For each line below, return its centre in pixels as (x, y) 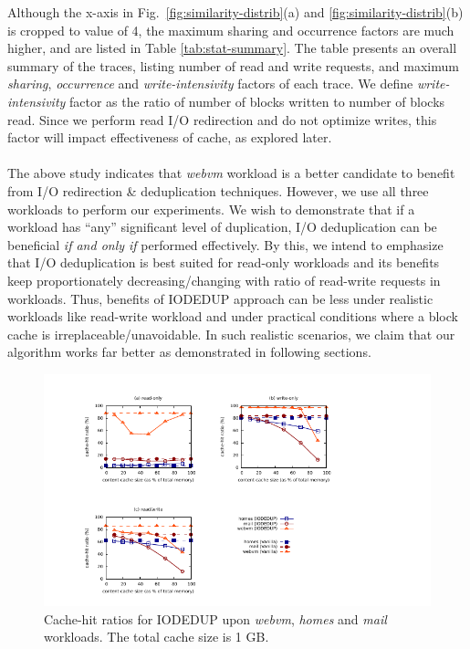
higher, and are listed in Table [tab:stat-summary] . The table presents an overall (232, 48)
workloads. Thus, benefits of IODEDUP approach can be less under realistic (220, 298)
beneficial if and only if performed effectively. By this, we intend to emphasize (225, 244)
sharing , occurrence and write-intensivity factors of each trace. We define (210, 84)
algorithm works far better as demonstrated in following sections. (189, 352)
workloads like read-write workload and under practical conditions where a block (233, 316)
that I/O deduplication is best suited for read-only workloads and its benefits (224, 262)
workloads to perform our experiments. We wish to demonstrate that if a (211, 209)
